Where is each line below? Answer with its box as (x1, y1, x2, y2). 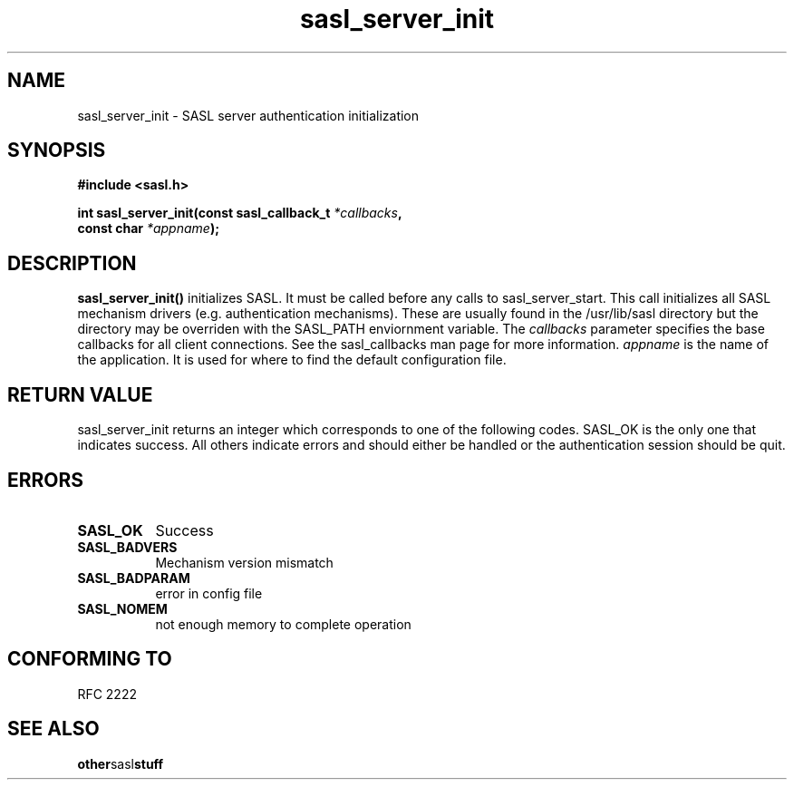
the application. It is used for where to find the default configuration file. (77, 352, 507, 368)
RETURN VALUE (7, 383, 153, 406)
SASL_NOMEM (77, 600, 168, 617)
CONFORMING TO (7, 647, 172, 671)
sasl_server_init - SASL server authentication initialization (77, 107, 420, 123)
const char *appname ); (77, 220, 219, 237)
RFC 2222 (77, 685, 137, 702)
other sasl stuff (77, 755, 164, 772)
